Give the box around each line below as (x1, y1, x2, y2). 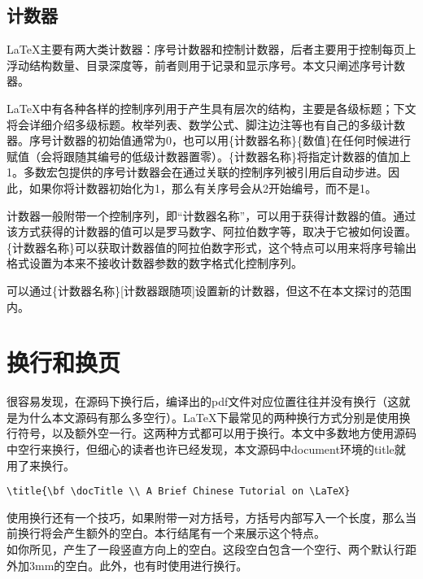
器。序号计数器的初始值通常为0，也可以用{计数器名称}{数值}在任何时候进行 (7, 132, 411, 149)
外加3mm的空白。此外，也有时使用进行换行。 (7, 556, 248, 573)
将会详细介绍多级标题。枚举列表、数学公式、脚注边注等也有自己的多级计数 (7, 115, 405, 133)
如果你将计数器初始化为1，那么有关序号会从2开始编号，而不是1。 (28, 179, 377, 196)
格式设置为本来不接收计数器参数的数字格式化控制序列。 (7, 255, 303, 272)
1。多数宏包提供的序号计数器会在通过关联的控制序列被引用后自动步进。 (7, 163, 388, 181)
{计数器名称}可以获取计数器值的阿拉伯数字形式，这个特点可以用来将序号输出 (7, 238, 416, 255)
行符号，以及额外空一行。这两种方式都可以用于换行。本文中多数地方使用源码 (7, 424, 416, 442)
